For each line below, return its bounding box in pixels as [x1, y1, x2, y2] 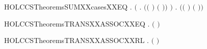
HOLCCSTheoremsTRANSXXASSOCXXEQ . [4, 18, 150, 28]
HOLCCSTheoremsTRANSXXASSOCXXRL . [4, 35, 149, 45]
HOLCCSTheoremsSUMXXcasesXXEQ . [4, 1, 132, 11]
